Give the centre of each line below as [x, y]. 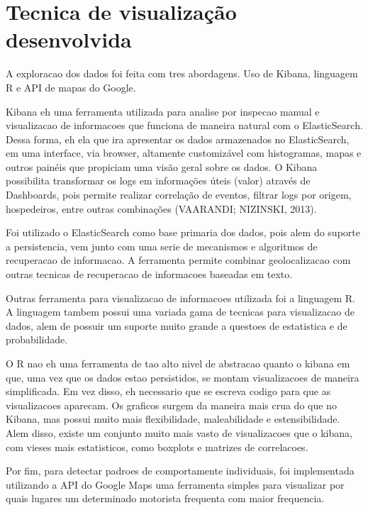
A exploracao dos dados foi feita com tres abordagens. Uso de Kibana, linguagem [182, 73]
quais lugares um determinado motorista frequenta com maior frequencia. [165, 498]
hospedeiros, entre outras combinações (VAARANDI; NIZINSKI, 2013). [161, 208]
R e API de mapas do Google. [71, 87]
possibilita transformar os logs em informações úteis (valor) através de [158, 181]
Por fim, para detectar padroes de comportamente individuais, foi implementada [180, 471]
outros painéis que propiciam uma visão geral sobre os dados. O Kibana [162, 166]
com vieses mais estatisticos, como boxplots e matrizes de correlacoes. [157, 447]
